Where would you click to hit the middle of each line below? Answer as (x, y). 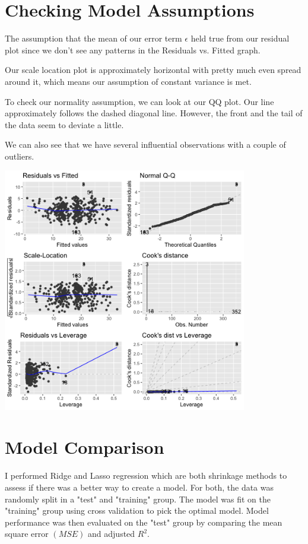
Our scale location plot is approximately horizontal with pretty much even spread (153, 70)
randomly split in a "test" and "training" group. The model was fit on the (138, 499)
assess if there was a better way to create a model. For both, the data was (139, 487)
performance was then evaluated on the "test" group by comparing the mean (144, 522)
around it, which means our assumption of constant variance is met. (128, 81)
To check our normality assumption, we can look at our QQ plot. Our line (139, 101)
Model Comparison (85, 447)
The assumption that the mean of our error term (93, 38)
